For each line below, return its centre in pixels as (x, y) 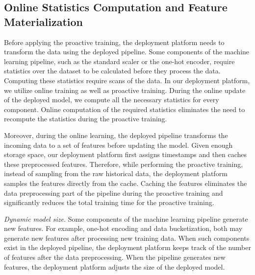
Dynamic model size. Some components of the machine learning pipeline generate (126, 218)
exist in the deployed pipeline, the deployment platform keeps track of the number (127, 247)
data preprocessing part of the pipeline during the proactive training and (114, 193)
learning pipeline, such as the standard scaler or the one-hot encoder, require (119, 61)
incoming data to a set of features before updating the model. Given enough (118, 145)
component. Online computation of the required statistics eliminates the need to (125, 109)
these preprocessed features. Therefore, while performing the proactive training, (124, 164)
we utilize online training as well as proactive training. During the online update (125, 90)
